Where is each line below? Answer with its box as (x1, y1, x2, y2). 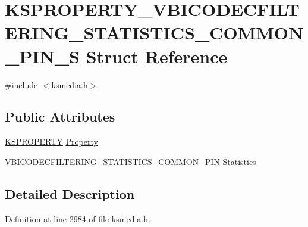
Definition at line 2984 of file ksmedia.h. (5, 212, 150, 225)
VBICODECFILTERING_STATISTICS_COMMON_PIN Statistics (5, 155, 256, 167)
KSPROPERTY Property (5, 135, 98, 148)
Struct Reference (86, 43, 228, 68)
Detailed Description (5, 184, 135, 203)
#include (5, 78, 38, 91)
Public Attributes (5, 107, 115, 126)
